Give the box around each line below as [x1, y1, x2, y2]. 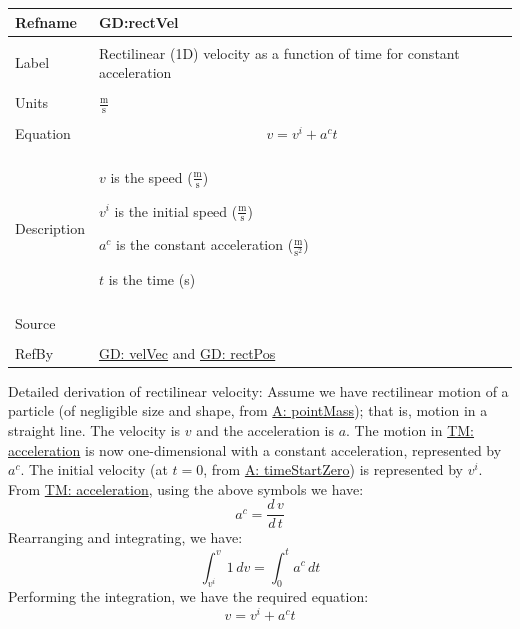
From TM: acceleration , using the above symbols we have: [8, 478, 364, 499]
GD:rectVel [98, 11, 179, 32]
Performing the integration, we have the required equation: [8, 586, 369, 607]
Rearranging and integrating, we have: [8, 527, 243, 548]
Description [15, 217, 85, 238]
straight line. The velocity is [8, 419, 181, 440]
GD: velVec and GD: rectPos [98, 342, 276, 363]
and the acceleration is [196, 419, 334, 440]
